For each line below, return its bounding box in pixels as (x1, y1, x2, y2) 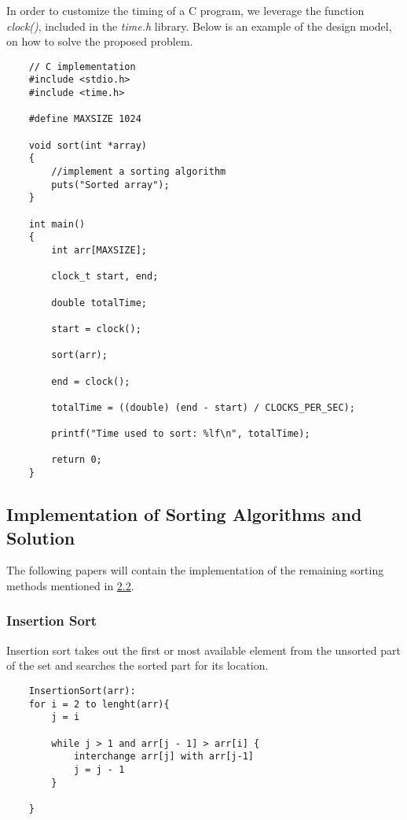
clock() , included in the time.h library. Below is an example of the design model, (6, 17, 392, 34)
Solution (6, 525, 75, 549)
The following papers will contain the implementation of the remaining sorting (6, 562, 384, 578)
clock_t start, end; (51, 271, 159, 283)
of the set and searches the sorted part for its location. (6, 657, 269, 674)
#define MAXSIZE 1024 (28, 113, 141, 125)
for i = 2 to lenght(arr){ (28, 698, 170, 710)
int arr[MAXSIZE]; (51, 244, 147, 256)
